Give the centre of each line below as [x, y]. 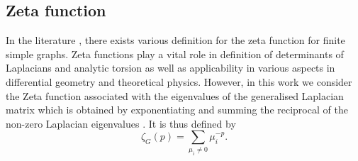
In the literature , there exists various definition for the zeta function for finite [175, 40]
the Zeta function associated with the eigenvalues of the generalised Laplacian [175, 95]
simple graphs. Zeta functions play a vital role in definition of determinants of [175, 54]
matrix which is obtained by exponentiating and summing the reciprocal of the [177, 110]
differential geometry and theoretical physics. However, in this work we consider [179, 81]
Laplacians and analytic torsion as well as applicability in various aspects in [170, 68]
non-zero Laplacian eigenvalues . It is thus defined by [121, 123]
